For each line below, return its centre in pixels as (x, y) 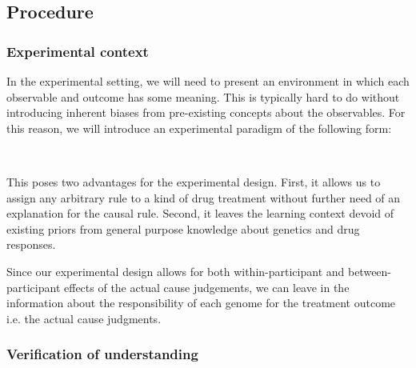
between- (370, 271)
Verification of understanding (102, 354)
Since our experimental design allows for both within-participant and (176, 271)
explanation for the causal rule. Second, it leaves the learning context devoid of (200, 213)
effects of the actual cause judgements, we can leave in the (207, 287)
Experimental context (78, 51)
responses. (31, 244)
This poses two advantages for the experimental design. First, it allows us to (194, 181)
